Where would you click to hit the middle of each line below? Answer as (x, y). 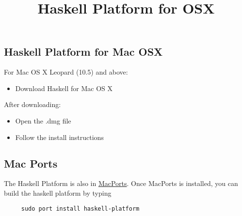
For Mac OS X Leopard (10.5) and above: (66, 72)
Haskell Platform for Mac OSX (83, 52)
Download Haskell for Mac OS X (64, 88)
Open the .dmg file (43, 120)
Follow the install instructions (59, 137)
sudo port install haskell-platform (80, 208)
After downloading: (32, 104)
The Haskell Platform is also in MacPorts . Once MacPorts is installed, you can (121, 183)
